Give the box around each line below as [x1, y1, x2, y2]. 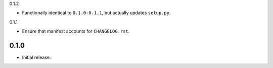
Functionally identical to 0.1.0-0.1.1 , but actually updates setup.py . [22, 10, 171, 16]
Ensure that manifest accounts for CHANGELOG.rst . [22, 28, 130, 34]
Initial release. [22, 54, 51, 60]
